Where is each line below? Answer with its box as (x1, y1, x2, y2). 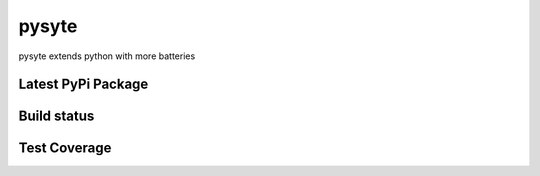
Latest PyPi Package (18, 76, 149, 93)
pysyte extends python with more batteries (18, 50, 196, 62)
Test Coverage (18, 140, 112, 157)
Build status (18, 108, 95, 125)
